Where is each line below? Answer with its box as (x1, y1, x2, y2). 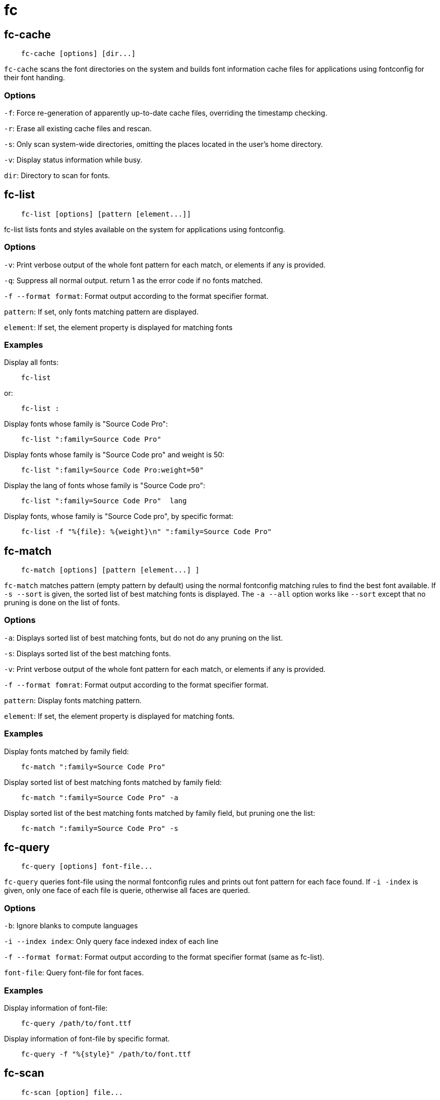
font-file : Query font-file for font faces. (4, 968, 144, 977)
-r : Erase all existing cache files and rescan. (4, 124, 152, 133)
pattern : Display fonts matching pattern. (4, 696, 142, 705)
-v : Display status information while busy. (4, 155, 143, 164)
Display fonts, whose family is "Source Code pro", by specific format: (4, 512, 233, 521)
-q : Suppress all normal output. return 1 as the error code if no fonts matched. (4, 276, 263, 285)
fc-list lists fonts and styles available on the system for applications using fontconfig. (4, 225, 285, 234)
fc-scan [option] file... (21, 1088, 123, 1096)
